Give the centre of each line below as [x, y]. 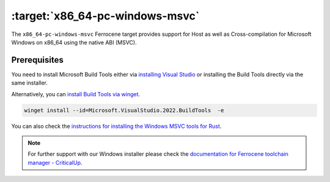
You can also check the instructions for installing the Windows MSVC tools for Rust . [116, 126]
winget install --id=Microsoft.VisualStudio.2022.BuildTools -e [124, 110]
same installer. [30, 83]
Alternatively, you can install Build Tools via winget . [76, 94]
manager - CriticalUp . [55, 163]
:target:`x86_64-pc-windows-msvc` [105, 16]
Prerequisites [37, 60]
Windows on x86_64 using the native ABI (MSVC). [74, 42]
